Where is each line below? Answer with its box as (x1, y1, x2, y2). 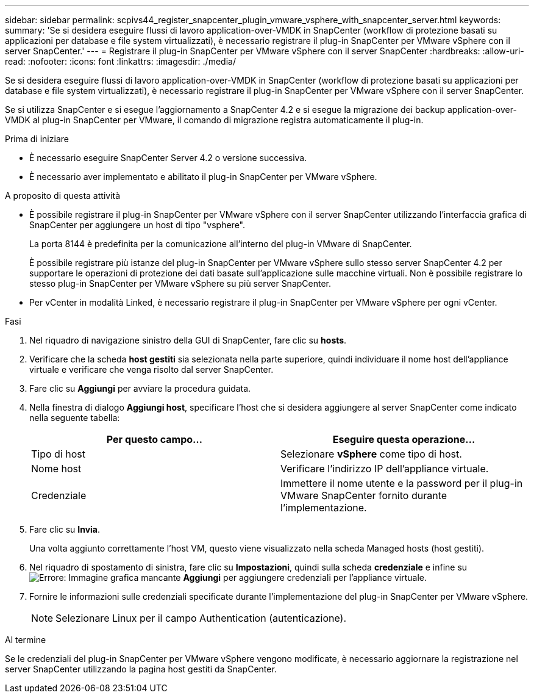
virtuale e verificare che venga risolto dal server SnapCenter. (29, 364, 274, 375)
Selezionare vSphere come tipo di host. (280, 448, 462, 460)
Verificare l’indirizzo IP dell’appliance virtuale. (280, 462, 489, 475)
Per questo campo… (106, 433, 203, 445)
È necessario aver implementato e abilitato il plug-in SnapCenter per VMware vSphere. (29, 171, 377, 182)
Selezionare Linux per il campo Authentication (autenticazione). (55, 612, 347, 624)
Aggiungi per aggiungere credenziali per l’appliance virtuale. (183, 572, 427, 583)
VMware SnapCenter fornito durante (280, 489, 447, 502)
